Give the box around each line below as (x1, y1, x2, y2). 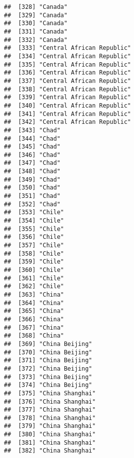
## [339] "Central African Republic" (4, 94, 131, 101)
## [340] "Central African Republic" (4, 102, 131, 109)
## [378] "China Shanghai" (4, 414, 96, 421)
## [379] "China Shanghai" (4, 422, 96, 430)
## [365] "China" (4, 307, 64, 315)
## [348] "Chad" (4, 168, 61, 175)
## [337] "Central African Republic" (4, 77, 131, 84)
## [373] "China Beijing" (4, 373, 92, 381)
